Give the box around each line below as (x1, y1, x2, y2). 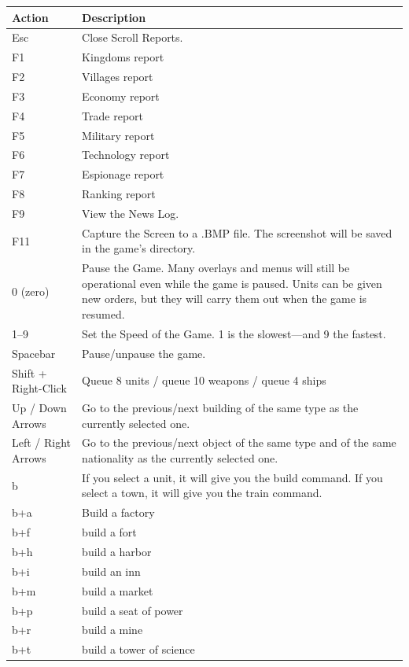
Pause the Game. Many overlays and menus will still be (82, 260, 350, 276)
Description (82, 9, 146, 25)
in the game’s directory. (82, 240, 196, 256)
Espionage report (82, 166, 164, 182)
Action (12, 9, 49, 25)
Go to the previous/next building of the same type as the (82, 399, 359, 415)
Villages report (82, 68, 153, 85)
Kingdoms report (82, 49, 164, 65)
